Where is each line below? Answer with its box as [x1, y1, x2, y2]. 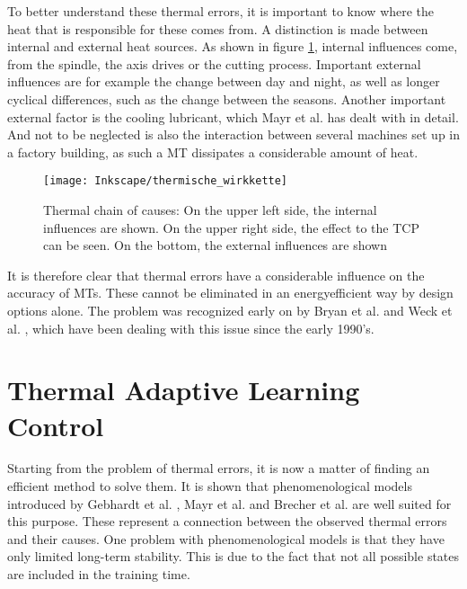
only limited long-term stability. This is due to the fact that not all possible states [7, 547, 460, 566]
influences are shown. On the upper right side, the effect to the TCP [43, 218, 419, 236]
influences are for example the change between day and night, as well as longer [7, 72, 440, 91]
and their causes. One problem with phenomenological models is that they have [7, 529, 445, 548]
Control [7, 406, 104, 443]
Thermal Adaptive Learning [7, 371, 360, 408]
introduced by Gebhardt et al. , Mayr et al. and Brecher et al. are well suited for [7, 494, 452, 513]
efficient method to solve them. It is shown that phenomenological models [7, 477, 412, 495]
